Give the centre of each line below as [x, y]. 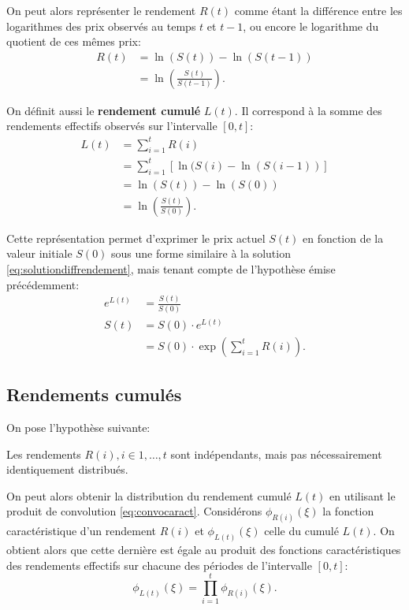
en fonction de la [343, 238]
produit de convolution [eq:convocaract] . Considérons [134, 511]
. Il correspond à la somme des [308, 110]
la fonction [348, 511]
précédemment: [43, 284]
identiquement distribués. [67, 469]
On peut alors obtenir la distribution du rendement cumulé [149, 495]
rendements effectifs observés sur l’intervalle [112, 126]
